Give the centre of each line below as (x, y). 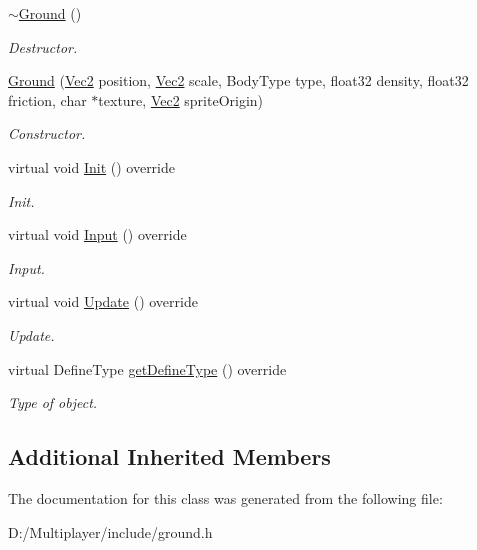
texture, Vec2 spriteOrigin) (181, 99)
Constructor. (47, 133)
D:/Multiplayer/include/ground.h (110, 531)
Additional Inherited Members (169, 456)
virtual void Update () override (103, 301)
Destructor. (43, 46)
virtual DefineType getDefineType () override (147, 368)
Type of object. (53, 402)
